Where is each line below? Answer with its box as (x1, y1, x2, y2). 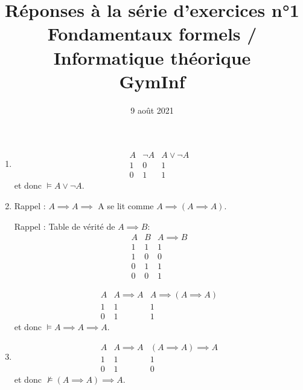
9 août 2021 (130, 103, 174, 116)
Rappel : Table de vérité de (14, 219, 115, 232)
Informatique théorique (53, 45, 251, 70)
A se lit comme (98, 199, 154, 212)
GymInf (119, 68, 185, 93)
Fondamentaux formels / (47, 21, 257, 46)
